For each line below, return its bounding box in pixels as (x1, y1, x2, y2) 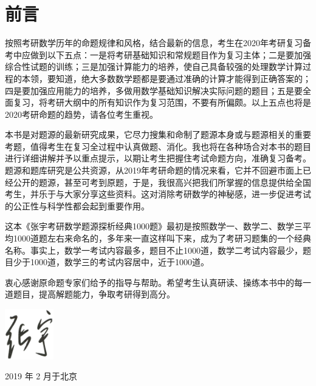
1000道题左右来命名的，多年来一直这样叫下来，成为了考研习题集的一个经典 (13, 232, 311, 245)
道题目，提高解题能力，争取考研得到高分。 (5, 288, 175, 300)
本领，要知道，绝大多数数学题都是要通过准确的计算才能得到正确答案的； (21, 72, 311, 84)
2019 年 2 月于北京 (5, 370, 77, 382)
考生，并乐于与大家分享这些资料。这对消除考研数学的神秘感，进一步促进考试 (5, 188, 311, 200)
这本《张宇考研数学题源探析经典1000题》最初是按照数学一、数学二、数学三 (5, 220, 303, 232)
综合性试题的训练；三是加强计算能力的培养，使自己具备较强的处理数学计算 (5, 60, 303, 73)
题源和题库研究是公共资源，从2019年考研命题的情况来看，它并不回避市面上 (5, 164, 303, 177)
